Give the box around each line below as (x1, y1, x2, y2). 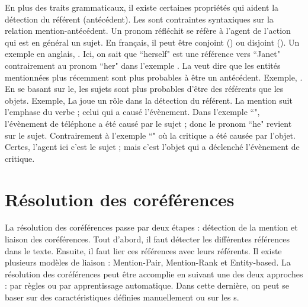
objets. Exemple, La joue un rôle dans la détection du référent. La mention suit (5, 94, 293, 106)
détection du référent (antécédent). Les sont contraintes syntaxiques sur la (5, 12, 274, 25)
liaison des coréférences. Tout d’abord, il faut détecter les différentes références (5, 233, 290, 245)
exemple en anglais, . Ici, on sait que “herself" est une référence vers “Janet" (5, 47, 280, 60)
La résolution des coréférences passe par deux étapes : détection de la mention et (5, 221, 298, 234)
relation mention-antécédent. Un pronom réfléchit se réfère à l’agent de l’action (5, 24, 291, 37)
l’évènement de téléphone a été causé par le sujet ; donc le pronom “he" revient (5, 117, 292, 129)
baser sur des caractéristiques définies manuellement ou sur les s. (5, 291, 239, 303)
